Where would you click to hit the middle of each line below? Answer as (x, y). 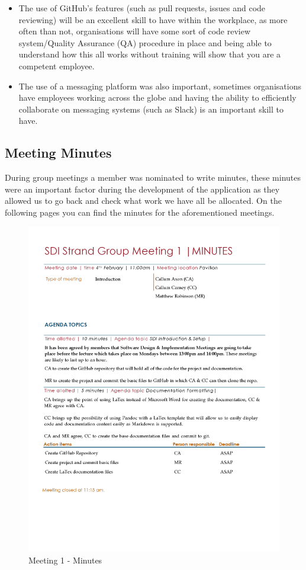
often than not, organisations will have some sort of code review (135, 31)
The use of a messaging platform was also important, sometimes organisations (160, 86)
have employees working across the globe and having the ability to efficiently (157, 97)
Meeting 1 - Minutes (65, 560)
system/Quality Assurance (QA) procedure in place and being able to (145, 42)
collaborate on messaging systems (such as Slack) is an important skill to (151, 109)
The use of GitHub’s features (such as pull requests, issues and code (142, 8)
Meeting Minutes (58, 153)
